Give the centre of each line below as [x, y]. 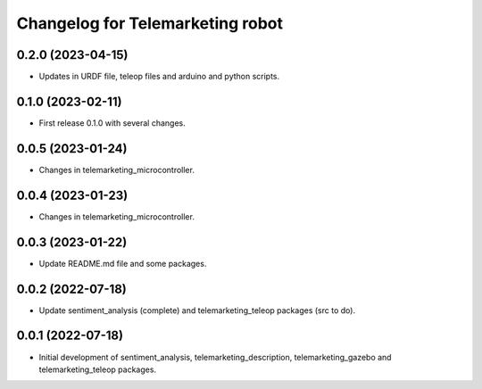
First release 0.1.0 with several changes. [112, 123]
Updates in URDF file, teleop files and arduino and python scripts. [159, 77]
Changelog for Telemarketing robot [150, 23]
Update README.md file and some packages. [123, 263]
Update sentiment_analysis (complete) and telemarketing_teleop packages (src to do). [197, 310]
